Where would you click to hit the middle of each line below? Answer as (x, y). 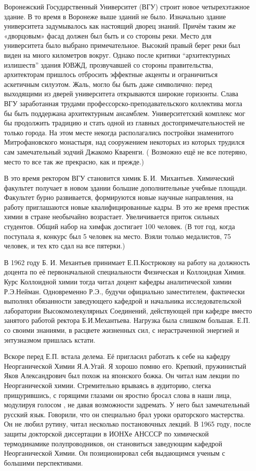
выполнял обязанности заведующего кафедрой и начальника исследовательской (123, 301)
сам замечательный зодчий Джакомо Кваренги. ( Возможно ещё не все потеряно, (126, 151)
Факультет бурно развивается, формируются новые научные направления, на (119, 197)
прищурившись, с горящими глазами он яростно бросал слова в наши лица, (118, 395)
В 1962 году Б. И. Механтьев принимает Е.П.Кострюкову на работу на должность (127, 262)
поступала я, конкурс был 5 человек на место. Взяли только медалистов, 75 (117, 236)
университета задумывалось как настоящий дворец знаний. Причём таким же (120, 26)
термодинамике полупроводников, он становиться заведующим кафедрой (113, 443)
